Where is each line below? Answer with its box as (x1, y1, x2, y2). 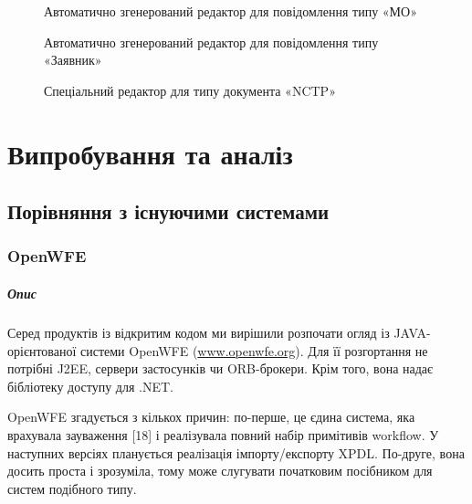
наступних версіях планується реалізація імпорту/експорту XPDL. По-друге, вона (7, 443, 465, 462)
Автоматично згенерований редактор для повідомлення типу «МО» (44, 2, 417, 20)
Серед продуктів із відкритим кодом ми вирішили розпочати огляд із (7, 322, 390, 341)
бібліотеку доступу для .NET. (7, 376, 173, 395)
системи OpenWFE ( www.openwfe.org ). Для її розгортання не (80, 341, 428, 360)
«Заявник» (44, 50, 102, 69)
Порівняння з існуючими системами (7, 197, 330, 226)
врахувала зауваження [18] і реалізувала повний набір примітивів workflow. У (7, 425, 439, 444)
